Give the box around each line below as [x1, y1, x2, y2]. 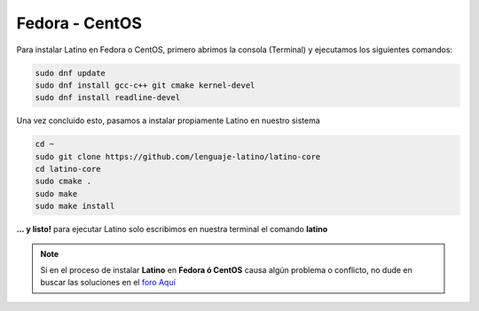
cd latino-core [35, 164, 101, 175]
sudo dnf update [35, 67, 106, 78]
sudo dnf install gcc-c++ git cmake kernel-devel [35, 80, 255, 90]
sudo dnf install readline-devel [35, 93, 181, 103]
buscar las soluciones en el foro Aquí [40, 277, 177, 288]
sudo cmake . [35, 176, 92, 186]
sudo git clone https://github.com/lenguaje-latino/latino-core [35, 152, 321, 161]
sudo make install [35, 201, 115, 212]
